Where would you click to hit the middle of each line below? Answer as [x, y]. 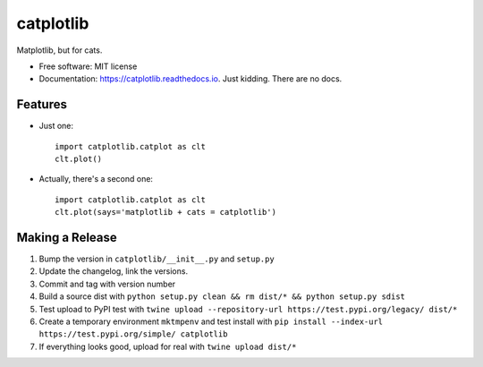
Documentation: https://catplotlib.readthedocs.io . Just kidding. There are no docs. [191, 79]
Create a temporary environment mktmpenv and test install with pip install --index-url [211, 321]
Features [42, 104]
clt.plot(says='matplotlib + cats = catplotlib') [166, 212]
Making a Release [67, 238]
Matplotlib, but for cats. [59, 50]
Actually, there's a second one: [96, 179]
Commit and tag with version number [107, 284]
